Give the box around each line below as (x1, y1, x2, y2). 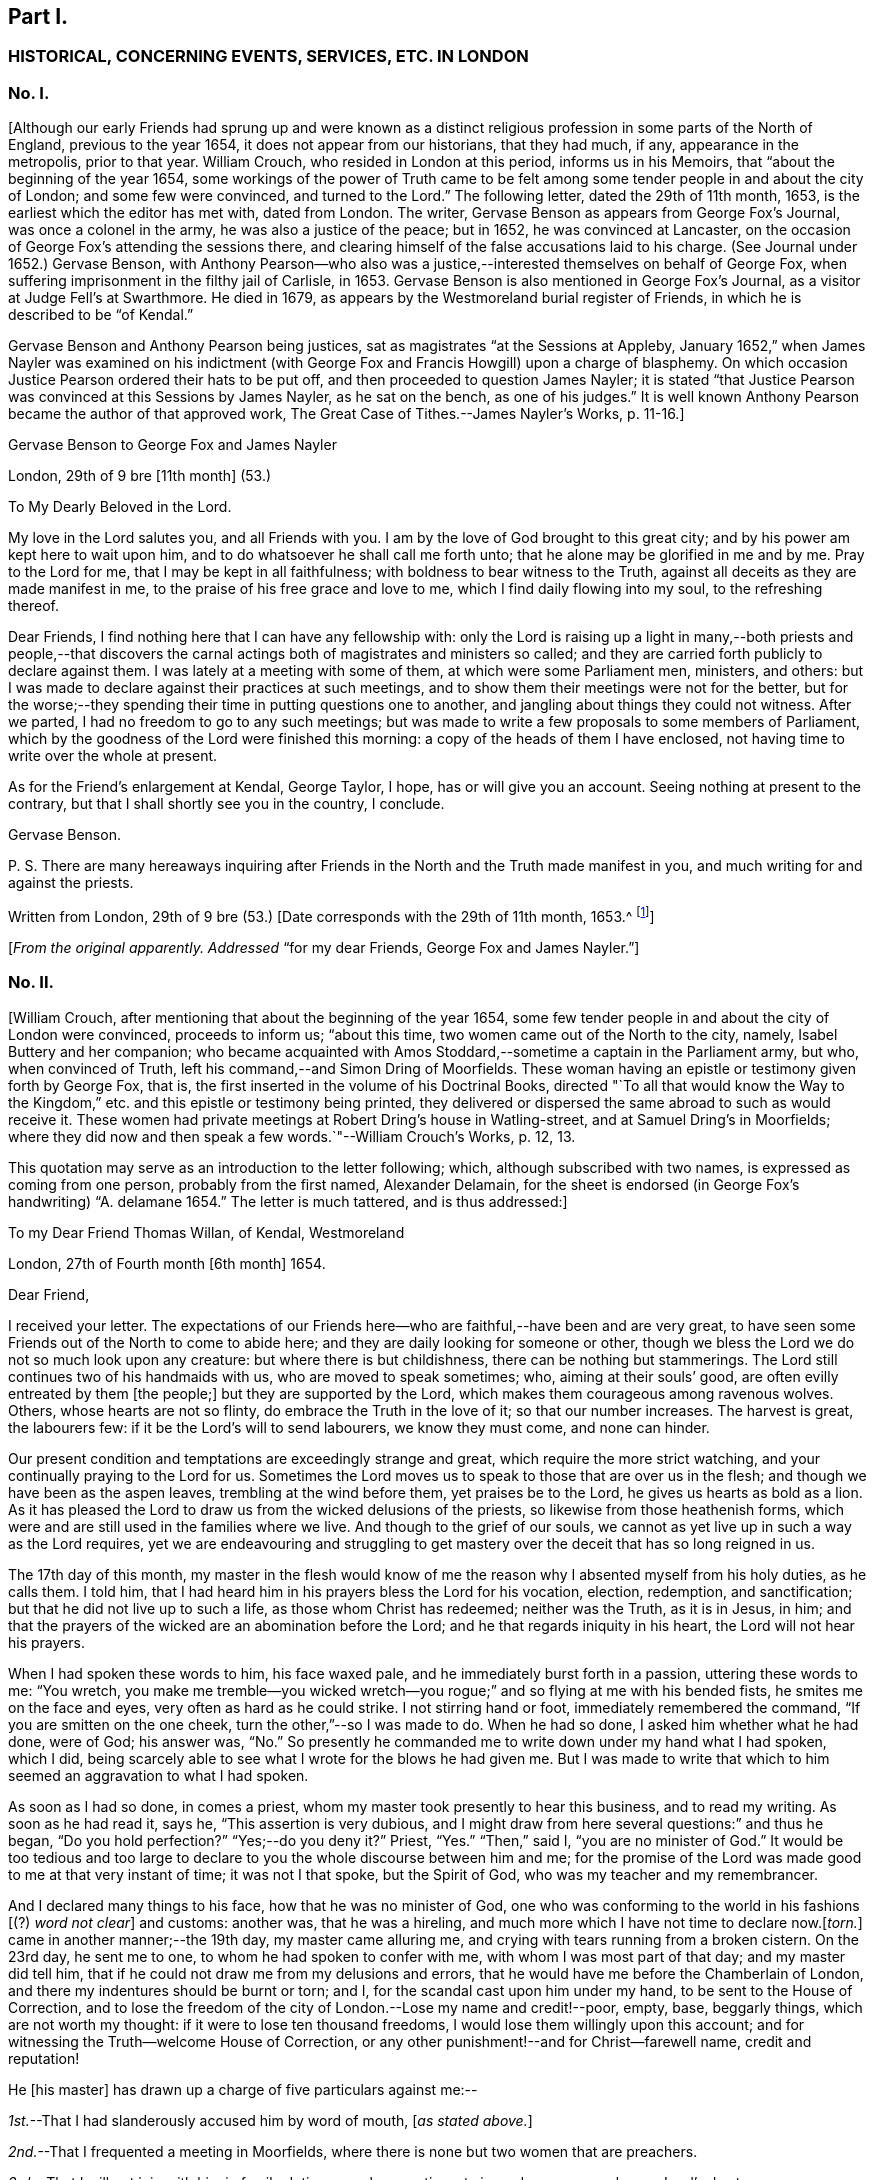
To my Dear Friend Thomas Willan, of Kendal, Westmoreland (8, 1223, 405, 1241)
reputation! (8, 2049, 80, 2067)
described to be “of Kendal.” (8, 306, 194, 324)
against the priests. (8, 874, 134, 892)
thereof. (8, 597, 60, 615)
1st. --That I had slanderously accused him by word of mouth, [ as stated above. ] (8, 2111, 533, 2129)
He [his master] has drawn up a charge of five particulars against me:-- (8, 2080, 478, 2098)
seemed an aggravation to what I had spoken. (8, 1766, 309, 1784)
